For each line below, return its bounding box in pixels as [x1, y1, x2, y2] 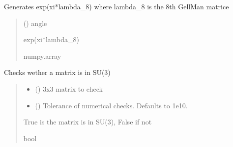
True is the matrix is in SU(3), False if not [23, 117, 152, 127]
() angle [23, 18, 47, 28]
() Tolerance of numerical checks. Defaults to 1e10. [35, 100, 188, 110]
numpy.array [23, 50, 61, 61]
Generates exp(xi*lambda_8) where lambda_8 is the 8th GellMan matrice [4, 1, 229, 11]
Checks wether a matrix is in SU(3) [4, 67, 111, 77]
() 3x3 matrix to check [35, 83, 103, 94]
